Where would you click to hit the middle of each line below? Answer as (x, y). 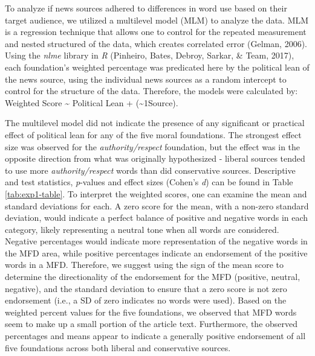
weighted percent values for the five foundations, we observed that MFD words (151, 312)
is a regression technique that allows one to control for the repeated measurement (156, 32)
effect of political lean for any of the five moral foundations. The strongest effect (153, 134)
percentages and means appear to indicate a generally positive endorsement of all (155, 336)
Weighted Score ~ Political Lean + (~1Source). (92, 102)
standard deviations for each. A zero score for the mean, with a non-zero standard (157, 205)
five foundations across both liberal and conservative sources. (118, 347)
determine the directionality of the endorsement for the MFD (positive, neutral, (153, 277)
